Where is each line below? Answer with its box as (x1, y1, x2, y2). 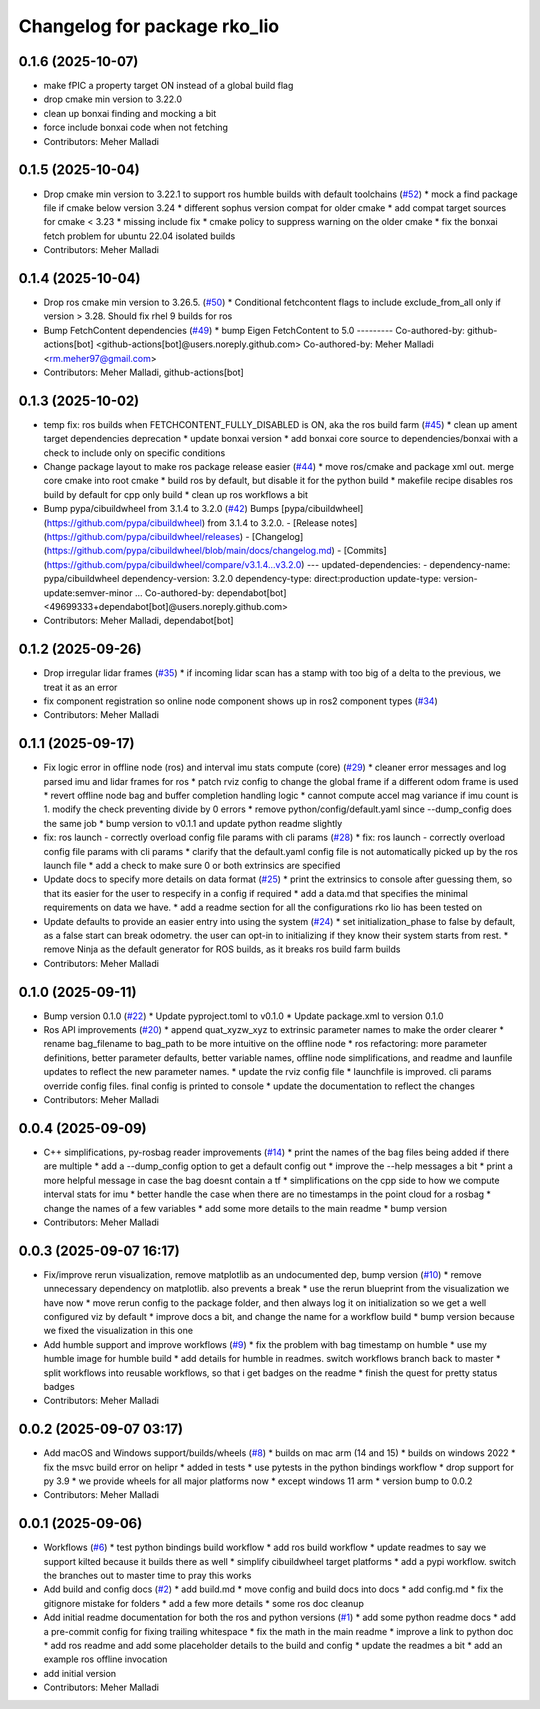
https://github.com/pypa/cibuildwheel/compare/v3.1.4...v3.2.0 (46, 558, 302, 570)
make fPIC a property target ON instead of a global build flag (43, 80, 294, 92)
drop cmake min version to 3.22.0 (43, 93, 183, 105)
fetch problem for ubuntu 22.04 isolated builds (43, 230, 236, 242)
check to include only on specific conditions (43, 446, 226, 459)
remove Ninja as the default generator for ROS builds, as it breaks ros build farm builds (43, 943, 401, 955)
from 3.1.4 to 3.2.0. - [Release (206, 516, 329, 529)
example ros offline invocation (43, 1653, 168, 1665)
